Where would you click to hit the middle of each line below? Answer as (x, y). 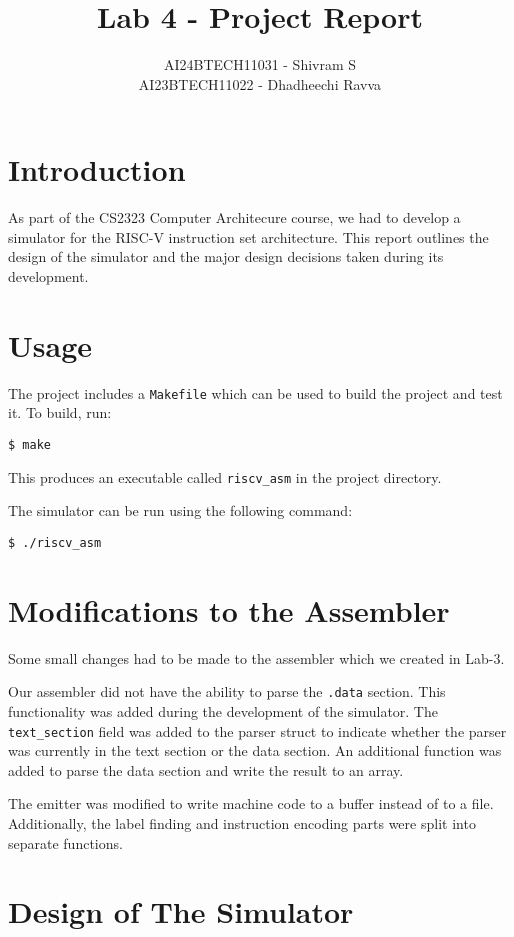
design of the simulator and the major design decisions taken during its (226, 256)
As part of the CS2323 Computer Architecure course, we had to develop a (234, 217)
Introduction (97, 169)
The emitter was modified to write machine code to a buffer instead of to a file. (251, 803)
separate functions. (65, 842)
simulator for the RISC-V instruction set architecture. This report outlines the (248, 236)
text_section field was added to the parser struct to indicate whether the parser (257, 730)
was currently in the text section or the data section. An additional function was (255, 750)
